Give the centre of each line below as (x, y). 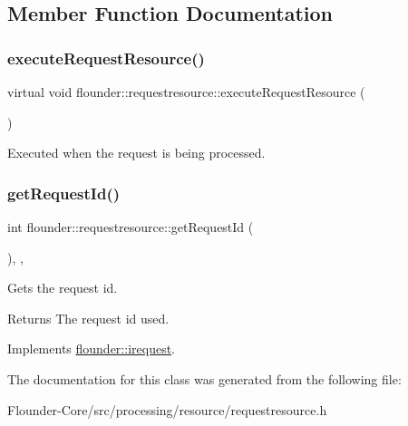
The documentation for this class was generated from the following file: (204, 378)
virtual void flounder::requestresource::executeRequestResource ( (186, 92)
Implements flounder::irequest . (91, 349)
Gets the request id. (63, 288)
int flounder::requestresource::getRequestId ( (131, 227)
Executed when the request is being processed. (136, 153)
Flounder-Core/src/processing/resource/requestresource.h (167, 409)
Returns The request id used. (88, 318)
